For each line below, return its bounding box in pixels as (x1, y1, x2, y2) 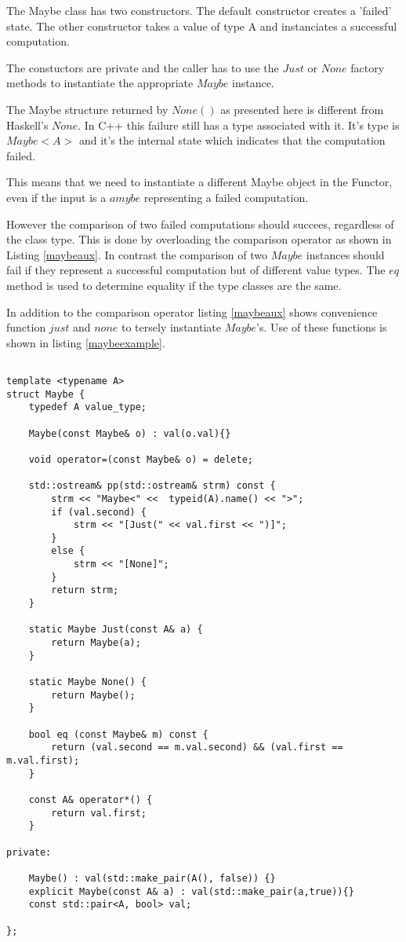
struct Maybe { (6, 388, 85, 400)
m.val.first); (6, 754, 80, 766)
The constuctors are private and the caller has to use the (6, 59, 279, 75)
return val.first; (51, 807, 147, 819)
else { (51, 545, 85, 557)
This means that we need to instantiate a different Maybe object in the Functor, (6, 174, 393, 190)
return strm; (51, 585, 119, 596)
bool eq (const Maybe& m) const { (28, 728, 208, 740)
